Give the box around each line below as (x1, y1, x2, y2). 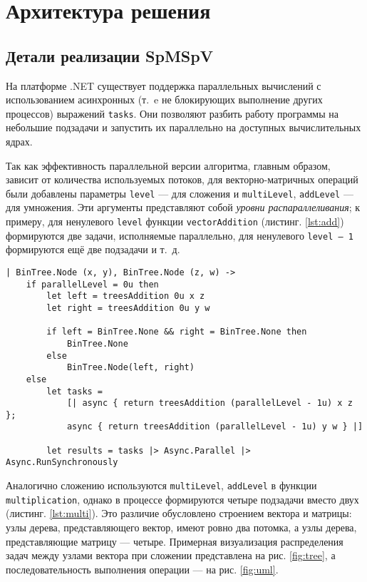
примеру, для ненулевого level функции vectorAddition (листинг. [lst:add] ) (6, 214, 344, 229)
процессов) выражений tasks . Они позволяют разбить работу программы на (6, 106, 338, 121)
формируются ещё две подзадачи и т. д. (6, 242, 180, 257)
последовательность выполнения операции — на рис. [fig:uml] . (6, 561, 279, 576)
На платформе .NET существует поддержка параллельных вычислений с (6, 78, 321, 93)
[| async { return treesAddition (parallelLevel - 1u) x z (66, 398, 353, 409)
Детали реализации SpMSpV (6, 44, 213, 66)
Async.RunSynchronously (6, 457, 118, 468)
